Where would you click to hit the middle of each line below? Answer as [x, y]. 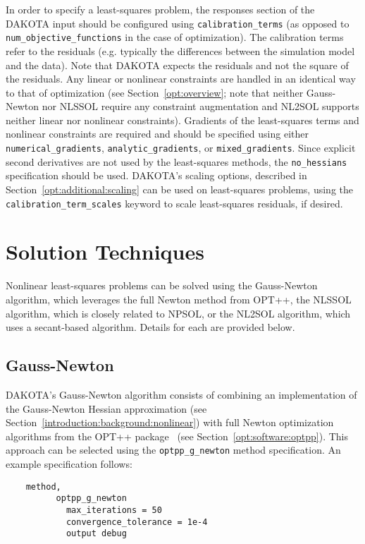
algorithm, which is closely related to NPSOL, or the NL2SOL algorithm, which [178, 313]
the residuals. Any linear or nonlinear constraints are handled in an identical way [181, 79]
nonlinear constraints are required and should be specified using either [157, 134]
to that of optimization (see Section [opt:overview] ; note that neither [155, 92]
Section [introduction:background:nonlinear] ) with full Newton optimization [170, 422]
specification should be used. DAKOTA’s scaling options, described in [156, 175]
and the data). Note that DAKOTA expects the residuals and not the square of [177, 65]
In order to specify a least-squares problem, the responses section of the [160, 9]
